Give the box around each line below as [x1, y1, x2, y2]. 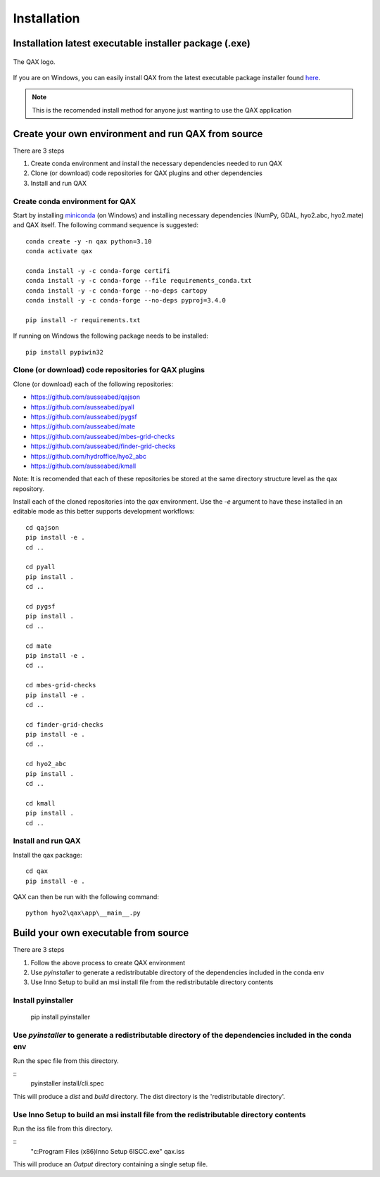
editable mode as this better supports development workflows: [13, 507, 195, 516]
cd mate [25, 642, 52, 650]
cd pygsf [25, 602, 56, 610]
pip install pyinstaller [30, 1013, 91, 1022]
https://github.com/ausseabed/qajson [30, 393, 141, 401]
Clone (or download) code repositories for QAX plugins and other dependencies [30, 169, 263, 177]
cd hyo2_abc [25, 760, 67, 768]
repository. [13, 484, 45, 492]
